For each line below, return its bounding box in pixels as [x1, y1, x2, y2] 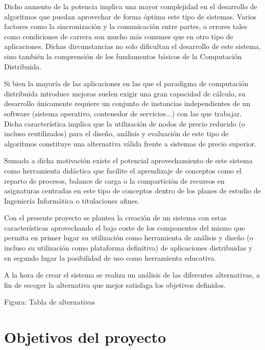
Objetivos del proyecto [4, 327, 166, 347]
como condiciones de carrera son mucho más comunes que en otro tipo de [4, 31, 233, 41]
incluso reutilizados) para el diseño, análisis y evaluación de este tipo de [4, 128, 229, 139]
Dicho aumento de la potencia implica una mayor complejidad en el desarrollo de [4, 1, 257, 11]
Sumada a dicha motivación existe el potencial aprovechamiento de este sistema [4, 155, 253, 166]
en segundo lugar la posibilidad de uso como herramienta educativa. [4, 252, 216, 263]
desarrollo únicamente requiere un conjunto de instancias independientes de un [4, 98, 250, 109]
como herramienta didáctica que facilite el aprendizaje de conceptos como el [4, 165, 242, 176]
